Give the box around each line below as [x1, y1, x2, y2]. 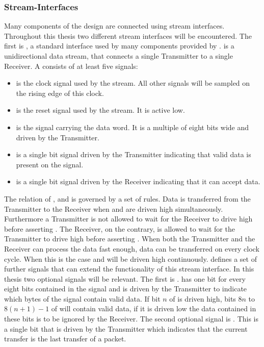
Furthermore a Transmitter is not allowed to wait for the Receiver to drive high [4, 213, 253, 224]
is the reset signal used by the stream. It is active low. [16, 105, 185, 115]
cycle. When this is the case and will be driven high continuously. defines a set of [4, 253, 257, 264]
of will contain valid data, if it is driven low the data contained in [51, 303, 256, 314]
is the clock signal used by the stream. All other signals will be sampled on [16, 78, 250, 88]
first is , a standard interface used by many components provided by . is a [4, 40, 234, 51]
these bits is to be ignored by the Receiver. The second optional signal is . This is [4, 313, 258, 324]
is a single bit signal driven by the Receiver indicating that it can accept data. [16, 176, 260, 187]
